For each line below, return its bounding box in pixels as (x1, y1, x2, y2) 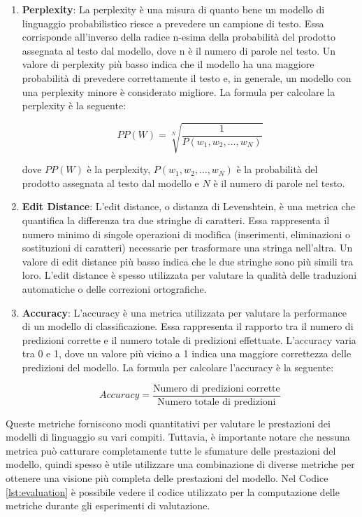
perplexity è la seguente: (22, 98, 126, 113)
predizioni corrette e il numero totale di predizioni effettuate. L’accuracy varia (22, 332, 356, 347)
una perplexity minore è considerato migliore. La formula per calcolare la (22, 84, 335, 99)
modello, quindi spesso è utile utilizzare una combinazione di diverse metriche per (6, 457, 355, 471)
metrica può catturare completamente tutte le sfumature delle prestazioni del (6, 443, 336, 457)
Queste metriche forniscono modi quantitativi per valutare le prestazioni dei (6, 415, 331, 430)
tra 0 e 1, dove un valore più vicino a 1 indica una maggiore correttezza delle (22, 346, 352, 361)
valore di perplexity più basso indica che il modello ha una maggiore (22, 57, 314, 71)
